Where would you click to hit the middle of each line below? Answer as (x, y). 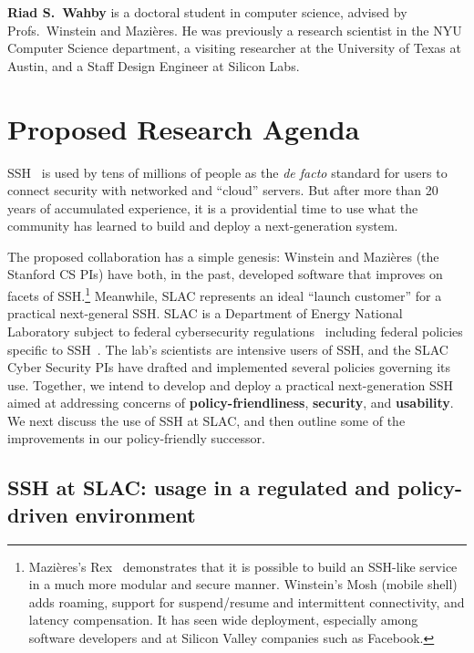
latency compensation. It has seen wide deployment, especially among (223, 620)
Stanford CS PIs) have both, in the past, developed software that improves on (225, 274)
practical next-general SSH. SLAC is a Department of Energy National (205, 313)
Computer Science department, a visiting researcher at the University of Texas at (234, 48)
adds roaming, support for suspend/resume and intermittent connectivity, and (247, 601)
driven (38, 514)
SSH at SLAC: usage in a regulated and (199, 487)
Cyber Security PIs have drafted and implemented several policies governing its (229, 367)
